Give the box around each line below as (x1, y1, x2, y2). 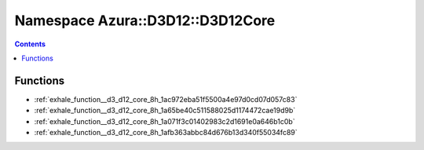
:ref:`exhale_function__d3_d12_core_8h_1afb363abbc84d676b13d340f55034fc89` (34, 128, 298, 137)
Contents (14, 39, 46, 49)
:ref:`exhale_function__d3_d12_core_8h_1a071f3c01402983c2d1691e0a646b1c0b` (34, 116, 295, 126)
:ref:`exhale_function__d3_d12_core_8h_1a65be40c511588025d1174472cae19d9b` (34, 106, 296, 115)
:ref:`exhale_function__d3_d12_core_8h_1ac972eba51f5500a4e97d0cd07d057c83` (34, 94, 298, 104)
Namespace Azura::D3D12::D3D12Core (14, 12, 276, 29)
